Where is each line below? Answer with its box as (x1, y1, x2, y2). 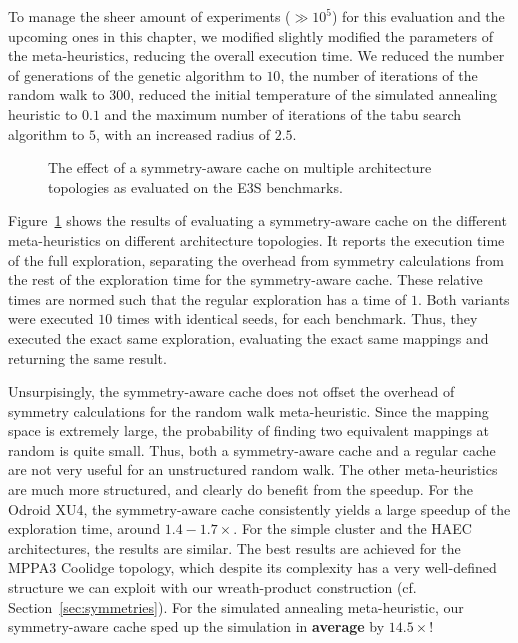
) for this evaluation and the (331, 6, 505, 26)
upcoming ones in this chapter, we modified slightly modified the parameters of (8, 25, 493, 46)
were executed (8, 308, 94, 329)
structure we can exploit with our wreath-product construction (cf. (8, 577, 417, 598)
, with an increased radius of (95, 123, 271, 144)
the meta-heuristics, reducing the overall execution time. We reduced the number (8, 45, 505, 66)
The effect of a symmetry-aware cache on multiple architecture (48, 157, 432, 178)
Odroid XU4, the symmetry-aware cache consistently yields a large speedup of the (8, 498, 511, 519)
